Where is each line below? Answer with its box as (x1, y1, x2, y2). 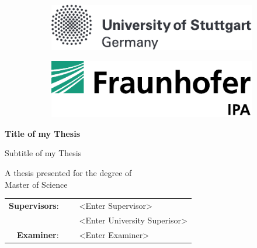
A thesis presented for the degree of (5, 167, 132, 179)
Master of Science (5, 178, 68, 190)
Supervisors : (9, 199, 59, 211)
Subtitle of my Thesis (5, 147, 82, 159)
